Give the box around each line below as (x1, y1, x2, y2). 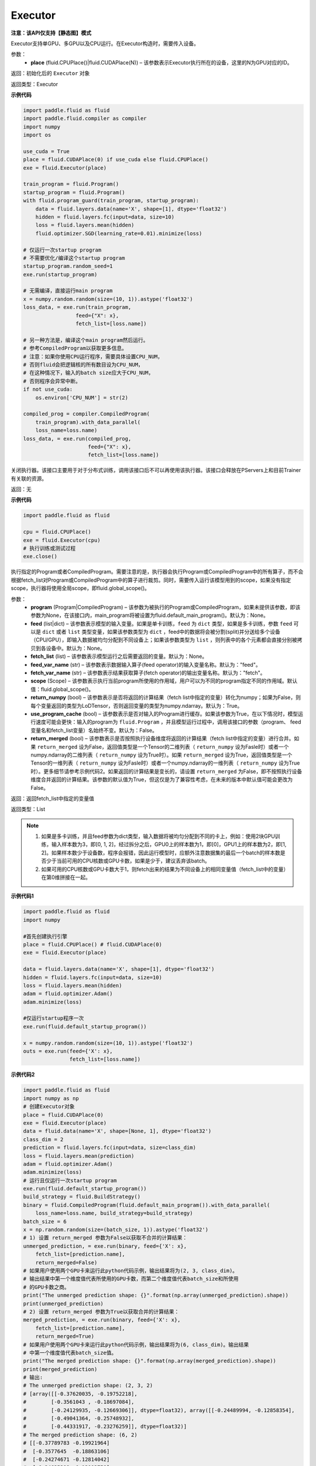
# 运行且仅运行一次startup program (23, 1177, 117, 1184)
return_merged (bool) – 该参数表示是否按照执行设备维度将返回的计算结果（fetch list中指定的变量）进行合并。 (30, 735, 294, 742)
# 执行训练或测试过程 (23, 545, 76, 551)
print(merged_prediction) (23, 1366, 98, 1372)
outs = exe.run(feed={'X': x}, (23, 1048, 114, 1055)
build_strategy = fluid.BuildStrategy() (23, 1193, 140, 1200)
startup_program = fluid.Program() (23, 189, 125, 196)
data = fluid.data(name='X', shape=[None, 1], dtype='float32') (23, 1128, 212, 1135)
